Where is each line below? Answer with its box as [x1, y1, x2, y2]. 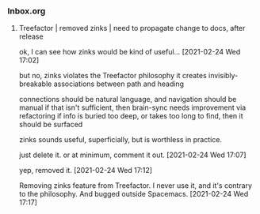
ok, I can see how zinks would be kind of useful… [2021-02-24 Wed [18, 47, 241, 57]
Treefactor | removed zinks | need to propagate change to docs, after [18, 24, 246, 33]
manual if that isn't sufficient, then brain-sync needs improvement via [18, 103, 247, 112]
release [18, 32, 44, 41]
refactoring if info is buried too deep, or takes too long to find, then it [18, 111, 243, 121]
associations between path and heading [53, 79, 184, 88]
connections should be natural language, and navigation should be [18, 95, 237, 104]
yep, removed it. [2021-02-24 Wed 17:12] [18, 166, 152, 175]
